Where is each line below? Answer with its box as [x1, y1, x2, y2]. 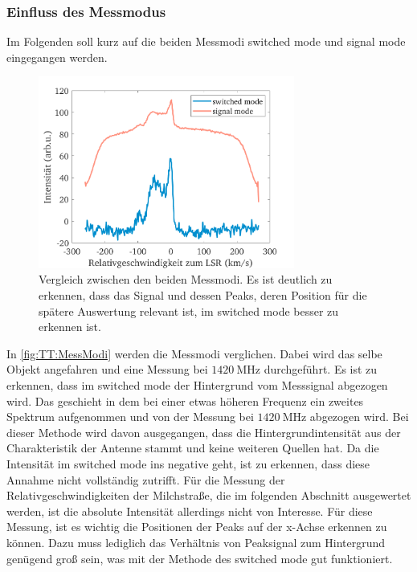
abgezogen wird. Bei [309, 408, 409, 425]
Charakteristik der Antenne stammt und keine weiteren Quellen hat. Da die [6, 439, 379, 456]
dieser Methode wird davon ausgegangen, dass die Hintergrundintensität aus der [6, 423, 401, 440]
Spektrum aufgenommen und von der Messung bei [6, 408, 254, 425]
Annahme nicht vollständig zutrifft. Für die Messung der [6, 471, 285, 488]
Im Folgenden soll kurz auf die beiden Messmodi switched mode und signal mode [6, 33, 406, 50]
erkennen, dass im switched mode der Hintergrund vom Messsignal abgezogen [6, 376, 388, 393]
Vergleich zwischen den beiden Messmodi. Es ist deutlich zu [39, 271, 333, 288]
